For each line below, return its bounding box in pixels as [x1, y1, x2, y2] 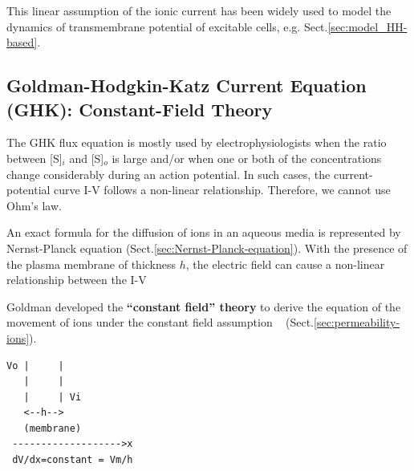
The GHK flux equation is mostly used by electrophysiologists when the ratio [6, 134, 387, 151]
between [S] [6, 149, 63, 166]
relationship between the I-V [6, 271, 147, 288]
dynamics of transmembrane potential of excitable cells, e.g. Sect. [6, 18, 328, 35]
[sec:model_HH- [327, 18, 408, 35]
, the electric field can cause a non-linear [185, 255, 385, 272]
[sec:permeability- [314, 314, 400, 331]
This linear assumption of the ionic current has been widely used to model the [6, 2, 392, 18]
